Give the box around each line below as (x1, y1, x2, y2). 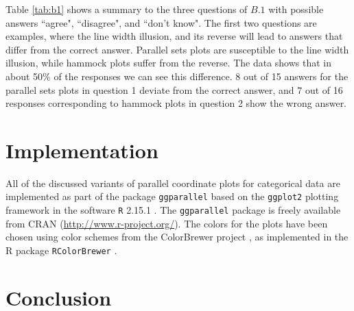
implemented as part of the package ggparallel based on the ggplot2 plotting (5, 189, 339, 203)
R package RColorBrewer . (5, 242, 117, 257)
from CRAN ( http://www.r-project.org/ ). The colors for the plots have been (5, 216, 328, 230)
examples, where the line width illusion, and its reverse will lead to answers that (5, 29, 343, 43)
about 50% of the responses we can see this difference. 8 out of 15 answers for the (5, 69, 349, 83)
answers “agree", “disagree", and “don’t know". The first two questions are (5, 15, 317, 29)
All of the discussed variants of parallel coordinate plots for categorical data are (5, 175, 340, 190)
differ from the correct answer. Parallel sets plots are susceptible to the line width (5, 42, 349, 56)
